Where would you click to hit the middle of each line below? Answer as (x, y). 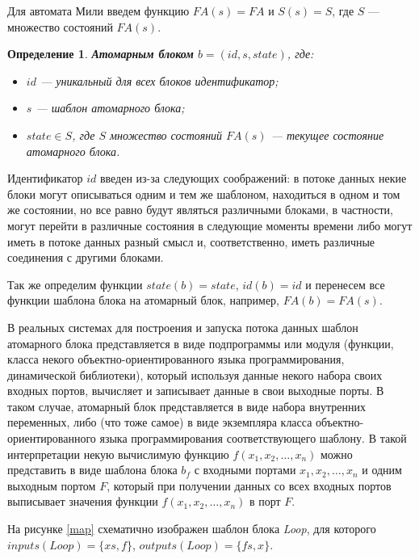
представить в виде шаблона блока (92, 470)
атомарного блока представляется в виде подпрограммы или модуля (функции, (201, 343)
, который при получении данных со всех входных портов (249, 485)
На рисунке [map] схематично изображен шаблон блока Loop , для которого (192, 529)
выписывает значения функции (83, 501)
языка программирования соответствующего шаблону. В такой (253, 438)
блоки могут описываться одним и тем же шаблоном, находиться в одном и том (204, 193)
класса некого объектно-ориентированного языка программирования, (176, 359)
